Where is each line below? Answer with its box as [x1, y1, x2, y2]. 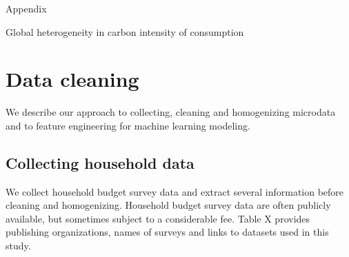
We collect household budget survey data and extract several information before [6, 184, 344, 198]
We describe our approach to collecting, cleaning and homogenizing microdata [6, 105, 336, 119]
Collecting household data [6, 152, 195, 173]
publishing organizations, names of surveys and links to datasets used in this [6, 225, 329, 239]
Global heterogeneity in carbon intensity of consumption [6, 24, 244, 39]
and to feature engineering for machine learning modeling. [6, 118, 250, 132]
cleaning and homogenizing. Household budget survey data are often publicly [6, 198, 331, 212]
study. [6, 238, 31, 253]
